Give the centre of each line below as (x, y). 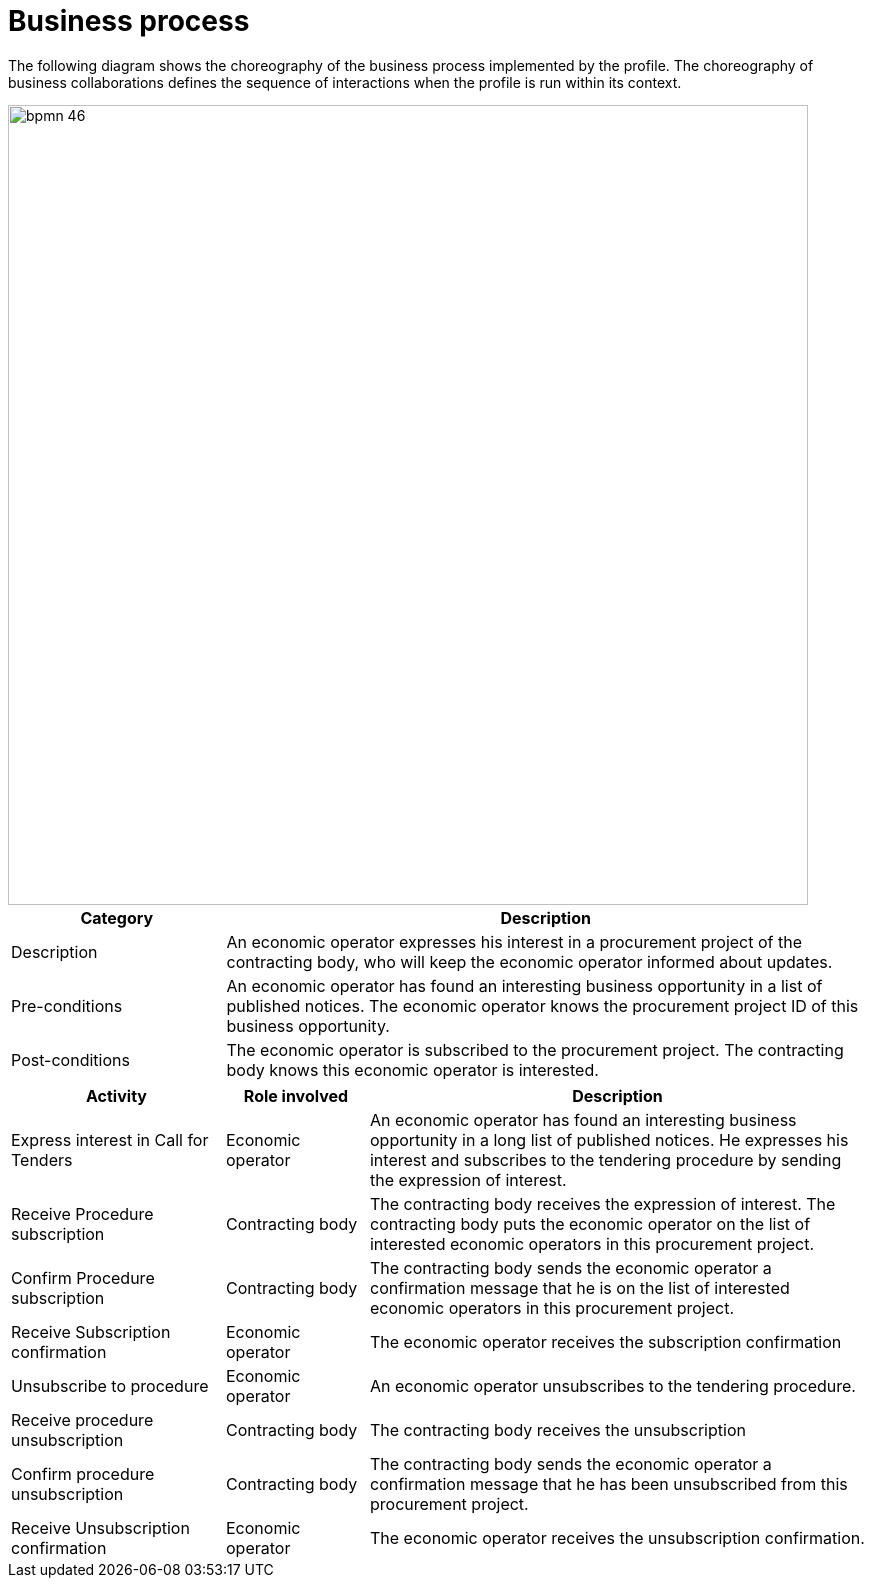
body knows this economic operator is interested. (412, 1069)
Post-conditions (70, 1059)
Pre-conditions (67, 1005)
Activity (116, 1095)
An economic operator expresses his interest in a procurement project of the (514, 941)
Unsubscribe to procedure (110, 1385)
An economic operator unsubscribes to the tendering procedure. (612, 1385)
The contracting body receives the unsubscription (557, 1429)
